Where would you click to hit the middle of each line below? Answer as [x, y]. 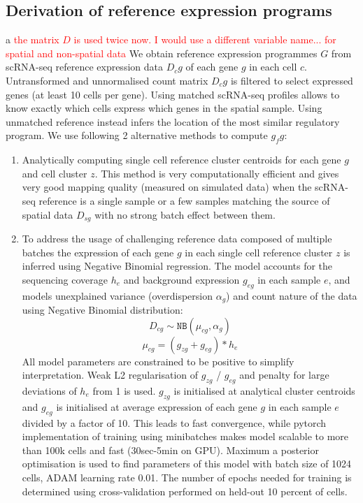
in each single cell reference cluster [259, 252]
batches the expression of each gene [98, 252]
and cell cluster [55, 173]
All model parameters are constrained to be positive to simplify [158, 361]
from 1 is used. [124, 391]
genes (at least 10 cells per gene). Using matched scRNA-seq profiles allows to [173, 94]
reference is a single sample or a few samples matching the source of [184, 200]
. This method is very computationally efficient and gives [217, 173]
